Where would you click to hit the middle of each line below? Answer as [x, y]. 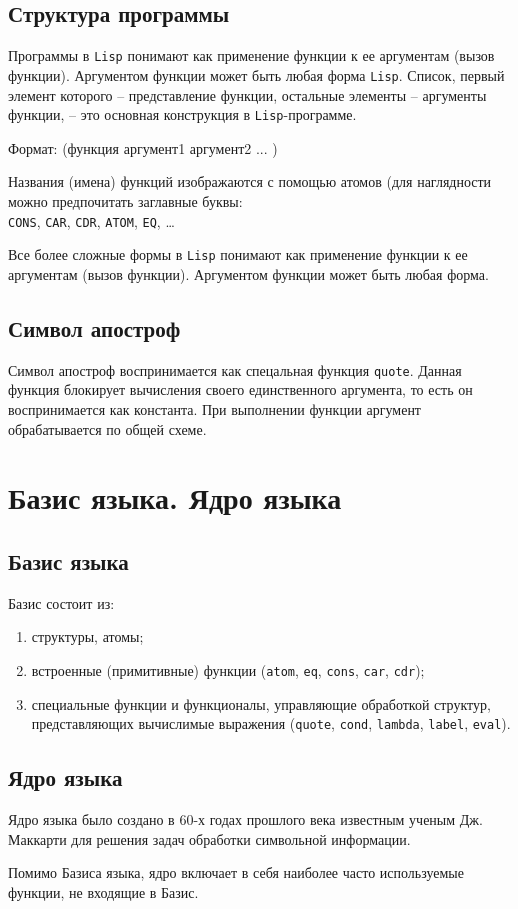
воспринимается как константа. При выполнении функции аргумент [214, 408]
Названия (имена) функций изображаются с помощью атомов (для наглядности [250, 181]
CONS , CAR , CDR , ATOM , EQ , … [91, 220]
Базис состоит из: [61, 602]
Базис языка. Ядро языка [175, 497]
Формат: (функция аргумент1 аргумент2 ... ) [143, 147]
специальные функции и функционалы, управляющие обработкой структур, [261, 703]
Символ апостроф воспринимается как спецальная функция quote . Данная [235, 369]
